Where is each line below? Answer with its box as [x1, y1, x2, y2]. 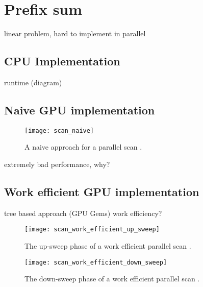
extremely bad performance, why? [4, 158, 110, 169]
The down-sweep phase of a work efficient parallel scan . [24, 273, 200, 284]
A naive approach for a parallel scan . [24, 141, 142, 152]
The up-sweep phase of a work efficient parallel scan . [24, 241, 191, 251]
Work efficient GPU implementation [4, 183, 199, 199]
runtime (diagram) [4, 77, 62, 87]
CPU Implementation [4, 53, 120, 69]
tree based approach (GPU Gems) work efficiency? [4, 207, 162, 218]
